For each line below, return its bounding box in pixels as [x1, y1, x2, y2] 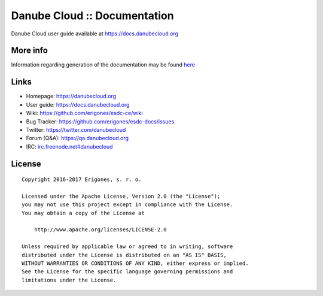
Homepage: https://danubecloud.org [26, 93, 117, 100]
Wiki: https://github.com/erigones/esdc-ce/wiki [26, 110, 143, 117]
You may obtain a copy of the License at [22, 210, 145, 216]
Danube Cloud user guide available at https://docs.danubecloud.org [11, 30, 179, 37]
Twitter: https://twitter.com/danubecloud [26, 126, 126, 133]
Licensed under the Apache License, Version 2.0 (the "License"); [22, 192, 221, 200]
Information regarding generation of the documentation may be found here [11, 61, 196, 68]
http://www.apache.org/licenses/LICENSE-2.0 [33, 226, 167, 233]
